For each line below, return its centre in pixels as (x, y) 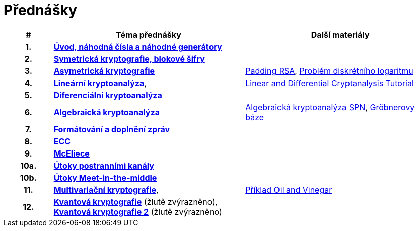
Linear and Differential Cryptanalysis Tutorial (330, 83)
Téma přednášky (149, 34)
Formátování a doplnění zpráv (112, 129)
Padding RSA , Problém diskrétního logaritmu (329, 71)
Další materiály (340, 34)
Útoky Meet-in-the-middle (105, 177)
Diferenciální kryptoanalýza (108, 95)
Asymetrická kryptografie (104, 71)
